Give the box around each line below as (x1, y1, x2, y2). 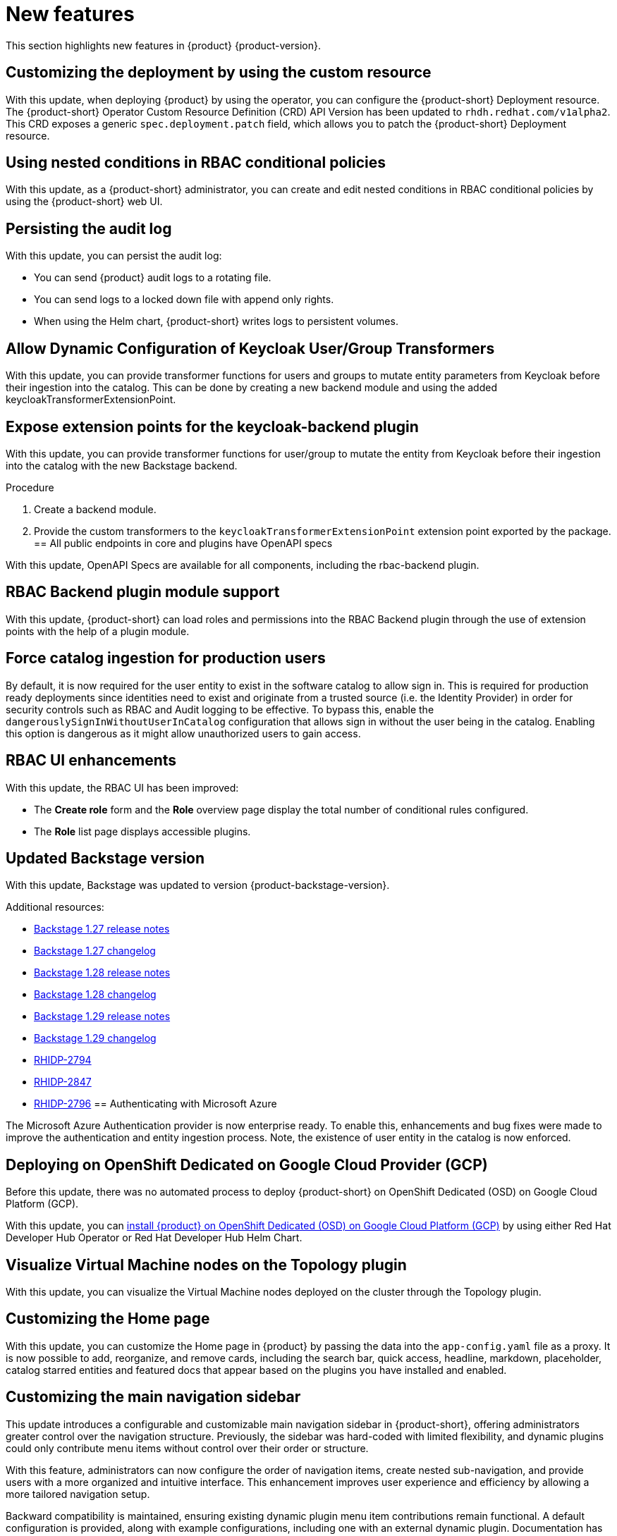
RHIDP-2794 (34, 1054, 92, 1067)
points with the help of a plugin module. (6, 625, 190, 637)
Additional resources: (6, 901, 104, 914)
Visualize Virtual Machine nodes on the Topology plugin (6, 1255, 407, 1274)
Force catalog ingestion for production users (6, 649, 326, 668)
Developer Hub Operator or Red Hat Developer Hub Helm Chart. (6, 1231, 303, 1244)
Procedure (6, 481, 54, 493)
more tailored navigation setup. (6, 1487, 150, 1500)
